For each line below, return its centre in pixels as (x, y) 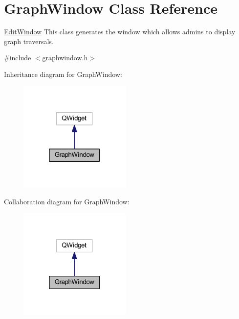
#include (18, 58)
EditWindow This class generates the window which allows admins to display (120, 32)
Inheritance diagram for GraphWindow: (63, 74)
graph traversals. (29, 41)
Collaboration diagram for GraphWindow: (67, 201)
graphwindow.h (65, 58)
